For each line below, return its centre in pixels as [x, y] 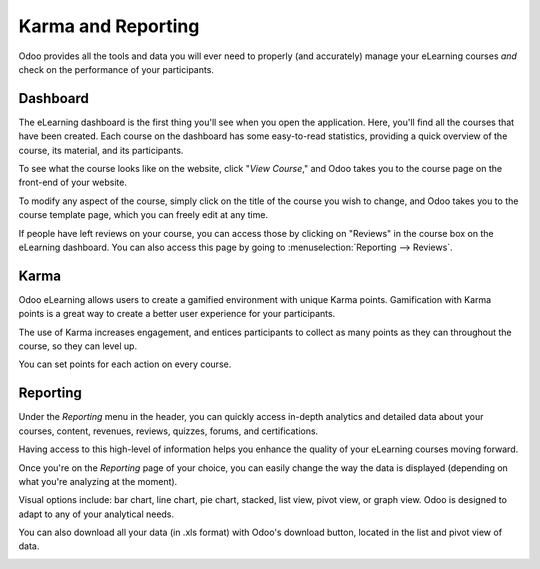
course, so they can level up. [78, 346]
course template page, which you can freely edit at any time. [143, 215]
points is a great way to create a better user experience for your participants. [177, 314]
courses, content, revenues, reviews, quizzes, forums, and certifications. [168, 431]
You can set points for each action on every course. [125, 364]
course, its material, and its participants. [101, 150]
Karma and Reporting [109, 26]
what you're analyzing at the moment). [98, 481]
